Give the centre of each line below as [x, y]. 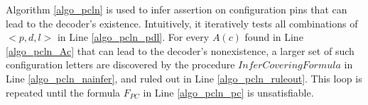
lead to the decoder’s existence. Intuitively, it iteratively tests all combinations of [182, 23]
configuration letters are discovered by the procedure [120, 64]
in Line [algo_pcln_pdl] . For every [133, 37]
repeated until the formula [63, 92]
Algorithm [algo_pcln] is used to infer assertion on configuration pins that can [177, 9]
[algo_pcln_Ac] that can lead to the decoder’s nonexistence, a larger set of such [180, 50]
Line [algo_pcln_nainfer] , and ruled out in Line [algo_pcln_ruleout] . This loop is [184, 78]
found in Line [274, 37]
